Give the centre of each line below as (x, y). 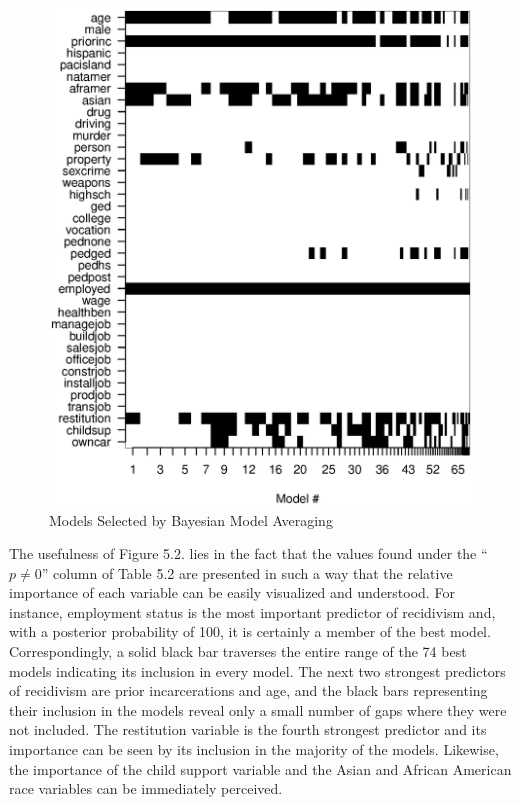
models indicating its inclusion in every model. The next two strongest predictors (257, 670)
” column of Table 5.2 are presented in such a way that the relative (247, 572)
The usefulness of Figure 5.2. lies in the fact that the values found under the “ (248, 553)
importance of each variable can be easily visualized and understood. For (232, 592)
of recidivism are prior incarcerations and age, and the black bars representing (248, 690)
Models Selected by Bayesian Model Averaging (191, 519)
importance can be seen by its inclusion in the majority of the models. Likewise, (254, 749)
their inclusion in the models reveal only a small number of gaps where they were (258, 709)
